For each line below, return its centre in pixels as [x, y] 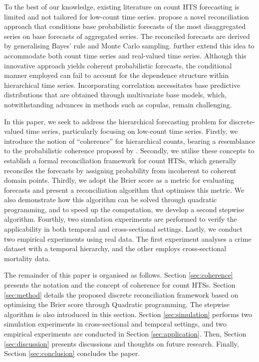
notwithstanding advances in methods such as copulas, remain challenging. [118, 104]
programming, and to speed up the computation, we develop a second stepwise [124, 209]
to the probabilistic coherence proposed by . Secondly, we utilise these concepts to [129, 151]
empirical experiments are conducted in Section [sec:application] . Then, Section [125, 334]
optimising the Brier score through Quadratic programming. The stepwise [117, 304]
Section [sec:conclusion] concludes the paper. [72, 353]
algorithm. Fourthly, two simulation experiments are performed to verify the [121, 219]
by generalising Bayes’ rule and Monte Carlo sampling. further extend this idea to [129, 46]
